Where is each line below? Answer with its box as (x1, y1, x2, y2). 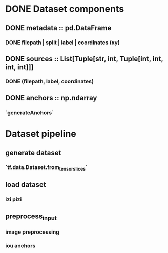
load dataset (5, 180, 46, 189)
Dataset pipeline (5, 128, 77, 140)
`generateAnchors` (5, 109, 54, 116)
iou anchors (5, 242, 36, 249)
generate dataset (5, 148, 61, 157)
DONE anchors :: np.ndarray (5, 94, 97, 102)
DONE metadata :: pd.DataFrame (5, 24, 112, 32)
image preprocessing (5, 228, 60, 236)
